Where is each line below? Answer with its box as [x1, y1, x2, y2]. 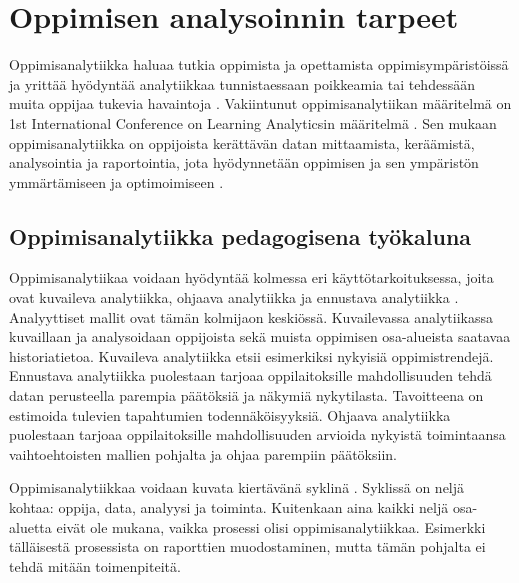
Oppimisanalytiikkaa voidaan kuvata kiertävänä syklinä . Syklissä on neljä [9, 477, 465, 498]
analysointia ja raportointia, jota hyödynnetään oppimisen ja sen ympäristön [9, 152, 479, 173]
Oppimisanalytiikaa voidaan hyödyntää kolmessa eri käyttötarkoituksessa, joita [9, 267, 494, 288]
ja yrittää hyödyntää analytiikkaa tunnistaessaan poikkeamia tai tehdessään [9, 73, 475, 94]
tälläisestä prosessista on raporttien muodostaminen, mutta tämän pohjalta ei [9, 536, 486, 557]
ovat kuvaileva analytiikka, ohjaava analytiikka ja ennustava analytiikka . [9, 287, 459, 308]
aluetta [9, 516, 52, 537]
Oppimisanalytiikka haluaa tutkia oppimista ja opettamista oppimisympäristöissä [9, 54, 509, 75]
